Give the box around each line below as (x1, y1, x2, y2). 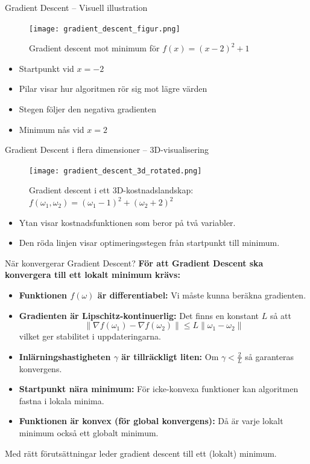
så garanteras (245, 350, 294, 362)
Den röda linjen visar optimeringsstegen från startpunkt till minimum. (19, 236, 280, 249)
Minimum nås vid (19, 123, 84, 135)
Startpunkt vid (19, 62, 74, 74)
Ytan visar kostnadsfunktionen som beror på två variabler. (19, 216, 236, 228)
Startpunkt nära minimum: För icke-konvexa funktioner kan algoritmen (19, 382, 299, 395)
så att (270, 309, 291, 321)
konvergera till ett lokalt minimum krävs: (5, 268, 180, 281)
